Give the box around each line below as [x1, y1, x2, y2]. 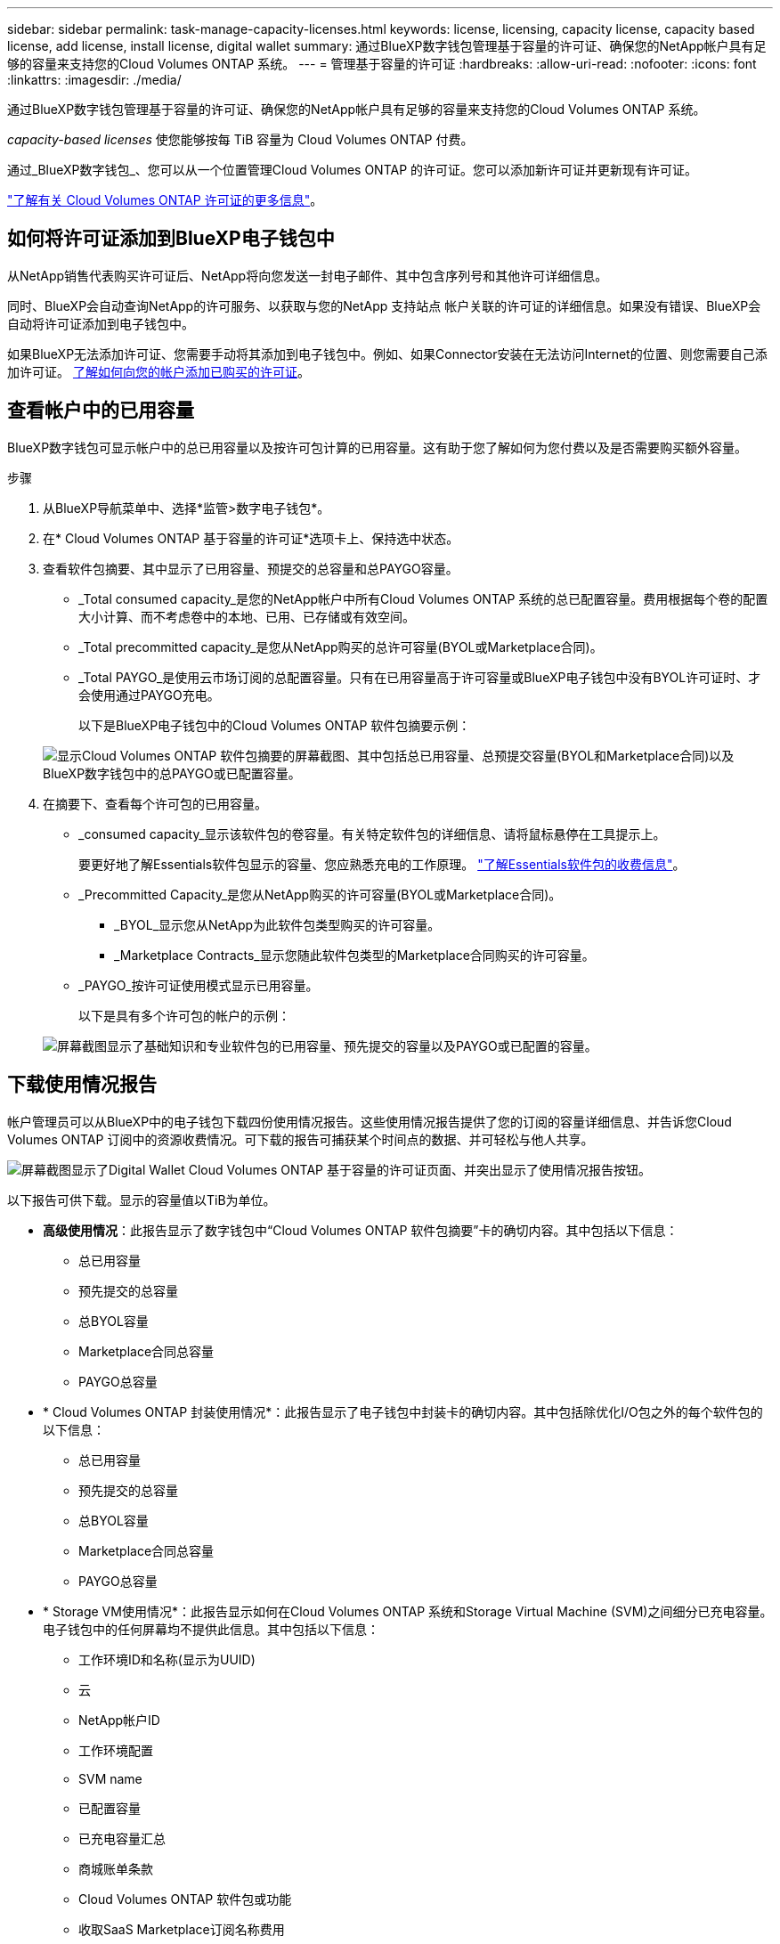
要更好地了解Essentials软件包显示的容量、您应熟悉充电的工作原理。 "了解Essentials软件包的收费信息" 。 [78, 856, 686, 872]
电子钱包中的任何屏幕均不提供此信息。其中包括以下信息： [43, 1621, 379, 1637]
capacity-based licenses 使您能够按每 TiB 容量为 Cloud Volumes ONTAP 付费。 [7, 132, 474, 147]
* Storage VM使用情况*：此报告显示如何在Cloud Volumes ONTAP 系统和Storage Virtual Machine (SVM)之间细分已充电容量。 [43, 1603, 773, 1619]
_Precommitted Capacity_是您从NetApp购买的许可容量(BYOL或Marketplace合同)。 [78, 886, 562, 902]
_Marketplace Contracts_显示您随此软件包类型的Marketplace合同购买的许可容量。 [114, 947, 595, 963]
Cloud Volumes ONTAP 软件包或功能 [78, 1891, 292, 1907]
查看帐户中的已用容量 [7, 399, 194, 422]
